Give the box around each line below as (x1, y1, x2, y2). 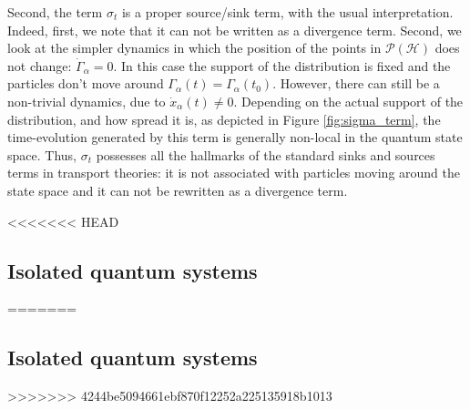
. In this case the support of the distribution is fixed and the (113, 56, 451, 75)
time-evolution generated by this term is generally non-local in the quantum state (7, 128, 463, 147)
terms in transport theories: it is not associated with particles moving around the (7, 163, 460, 182)
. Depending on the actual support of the (233, 91, 464, 110)
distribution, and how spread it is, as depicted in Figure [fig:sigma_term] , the (7, 109, 441, 128)
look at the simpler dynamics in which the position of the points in (7, 38, 382, 57)
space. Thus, (7, 145, 77, 164)
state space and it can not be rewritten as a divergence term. (7, 180, 348, 199)
